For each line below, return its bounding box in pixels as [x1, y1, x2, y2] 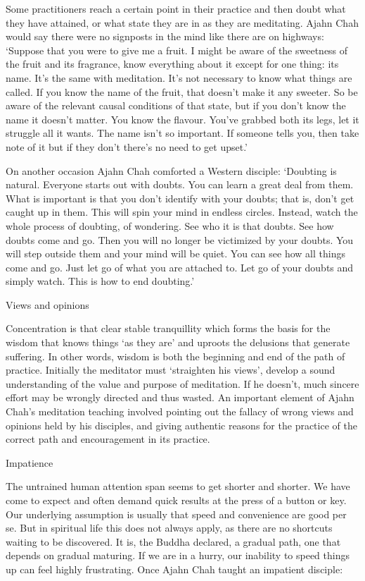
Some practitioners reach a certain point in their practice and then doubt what [6, 1, 346, 16]
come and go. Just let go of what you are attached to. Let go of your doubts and [6, 259, 354, 274]
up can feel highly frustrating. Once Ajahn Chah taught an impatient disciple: [6, 561, 343, 576]
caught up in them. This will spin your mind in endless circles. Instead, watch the [6, 204, 358, 219]
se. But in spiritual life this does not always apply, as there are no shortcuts [6, 520, 333, 535]
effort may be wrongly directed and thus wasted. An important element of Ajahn [6, 390, 354, 405]
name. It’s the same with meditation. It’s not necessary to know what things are [6, 70, 352, 85]
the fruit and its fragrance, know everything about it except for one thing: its [6, 56, 339, 71]
